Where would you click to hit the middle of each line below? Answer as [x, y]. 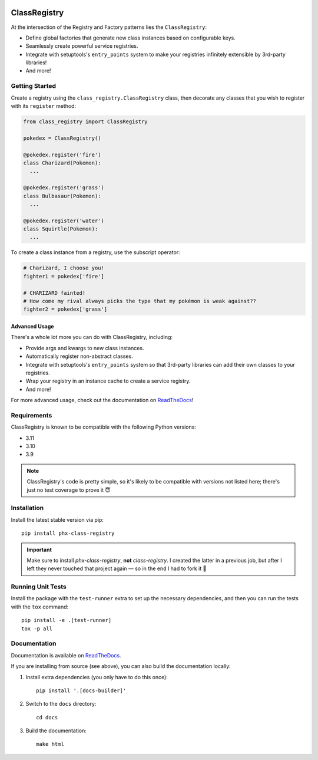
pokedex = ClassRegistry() [62, 138]
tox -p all [37, 629]
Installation [27, 508]
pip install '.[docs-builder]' [81, 690]
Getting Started [33, 86]
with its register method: [44, 106]
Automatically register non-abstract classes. [79, 356]
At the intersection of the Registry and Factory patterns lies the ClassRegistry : [109, 27]
